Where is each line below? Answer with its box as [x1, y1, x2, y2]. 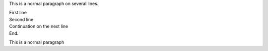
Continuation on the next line [9, 24, 68, 29]
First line [9, 10, 27, 16]
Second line [9, 16, 34, 22]
